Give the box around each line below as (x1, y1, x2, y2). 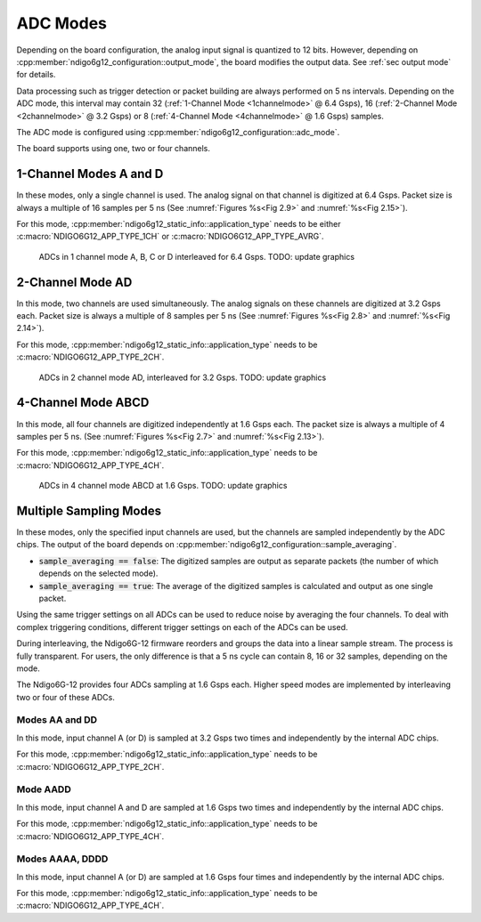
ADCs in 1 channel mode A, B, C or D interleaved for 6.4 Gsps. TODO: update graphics (38, 251, 355, 262)
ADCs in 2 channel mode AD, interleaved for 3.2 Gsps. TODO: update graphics (38, 372, 327, 383)
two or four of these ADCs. (16, 691, 116, 702)
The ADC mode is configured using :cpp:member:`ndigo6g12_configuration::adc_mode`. (16, 126, 340, 137)
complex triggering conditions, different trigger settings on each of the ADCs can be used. (16, 621, 348, 632)
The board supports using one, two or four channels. (16, 143, 211, 154)
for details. (16, 69, 56, 80)
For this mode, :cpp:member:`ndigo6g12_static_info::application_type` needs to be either (16, 218, 341, 229)
